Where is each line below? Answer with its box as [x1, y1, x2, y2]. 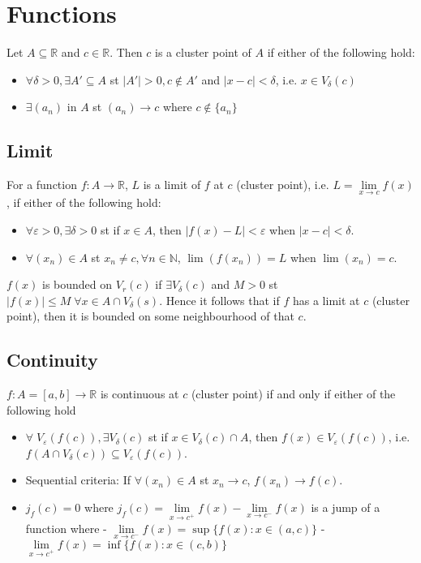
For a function [6, 176, 77, 193]
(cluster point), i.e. [236, 176, 329, 193]
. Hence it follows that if [159, 291, 280, 308]
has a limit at [292, 291, 360, 308]
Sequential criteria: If [25, 471, 131, 488]
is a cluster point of [155, 44, 251, 61]
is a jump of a [311, 499, 380, 516]
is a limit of [143, 176, 201, 193]
